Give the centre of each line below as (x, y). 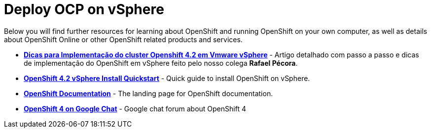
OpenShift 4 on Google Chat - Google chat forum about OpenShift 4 (135, 108)
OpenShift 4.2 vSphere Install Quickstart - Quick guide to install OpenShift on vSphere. (167, 78)
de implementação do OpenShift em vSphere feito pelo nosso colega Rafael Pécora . (161, 63)
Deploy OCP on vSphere (84, 9)
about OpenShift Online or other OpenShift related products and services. (123, 39)
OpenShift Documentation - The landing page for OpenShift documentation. (148, 93)
